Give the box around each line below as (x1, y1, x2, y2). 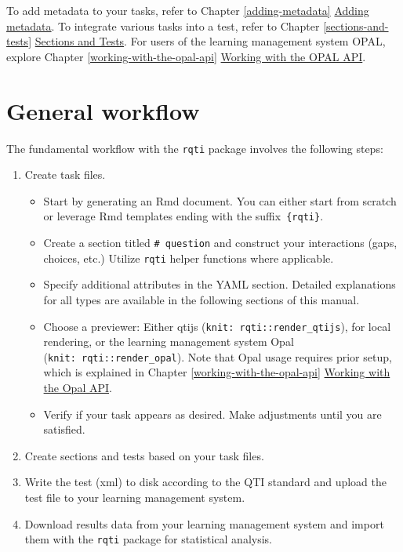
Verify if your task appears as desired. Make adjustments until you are (43, 405, 382, 422)
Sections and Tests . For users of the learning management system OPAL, (34, 33, 386, 49)
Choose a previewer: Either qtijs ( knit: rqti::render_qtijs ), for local (43, 318, 391, 334)
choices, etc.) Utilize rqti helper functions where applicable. (43, 249, 334, 266)
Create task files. (24, 166, 106, 183)
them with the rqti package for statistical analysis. (24, 531, 272, 547)
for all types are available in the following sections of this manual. (43, 291, 360, 307)
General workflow (6, 94, 200, 126)
